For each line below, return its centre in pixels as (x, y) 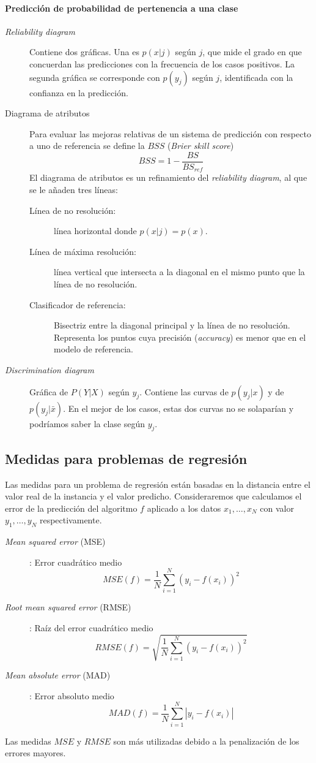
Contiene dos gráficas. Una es (84, 52)
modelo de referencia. (94, 349)
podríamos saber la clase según (87, 423)
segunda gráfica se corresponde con (95, 77)
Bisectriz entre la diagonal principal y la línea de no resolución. (172, 325)
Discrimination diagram (50, 370)
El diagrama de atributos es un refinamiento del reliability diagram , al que (168, 177)
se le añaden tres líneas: (74, 190)
